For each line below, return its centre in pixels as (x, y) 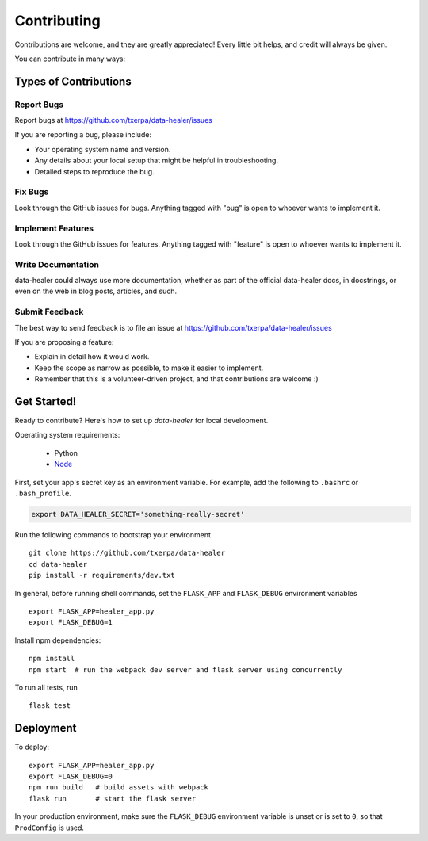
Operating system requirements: (67, 435)
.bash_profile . (43, 493)
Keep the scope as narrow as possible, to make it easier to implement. (149, 368)
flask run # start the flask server (113, 798)
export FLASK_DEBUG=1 (71, 623)
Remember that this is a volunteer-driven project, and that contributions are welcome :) (176, 379)
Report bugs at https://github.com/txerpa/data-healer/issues (114, 120)
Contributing (57, 21)
